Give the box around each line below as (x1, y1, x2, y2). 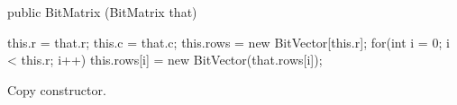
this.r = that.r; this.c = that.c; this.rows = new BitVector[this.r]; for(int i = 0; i (7, 32, 450, 51)
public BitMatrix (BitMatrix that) (7, 3, 197, 21)
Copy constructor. (7, 80, 106, 99)
